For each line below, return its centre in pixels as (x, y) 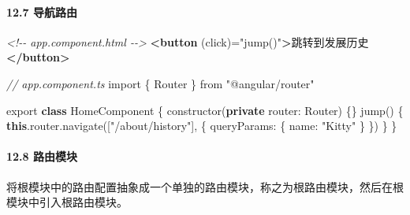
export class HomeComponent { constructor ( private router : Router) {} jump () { (205, 110)
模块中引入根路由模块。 (67, 202)
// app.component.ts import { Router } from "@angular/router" (160, 83)
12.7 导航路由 (42, 11)
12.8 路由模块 (42, 156)
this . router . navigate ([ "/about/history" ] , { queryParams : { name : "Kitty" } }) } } (202, 126)
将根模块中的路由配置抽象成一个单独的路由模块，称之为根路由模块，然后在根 (205, 186)
